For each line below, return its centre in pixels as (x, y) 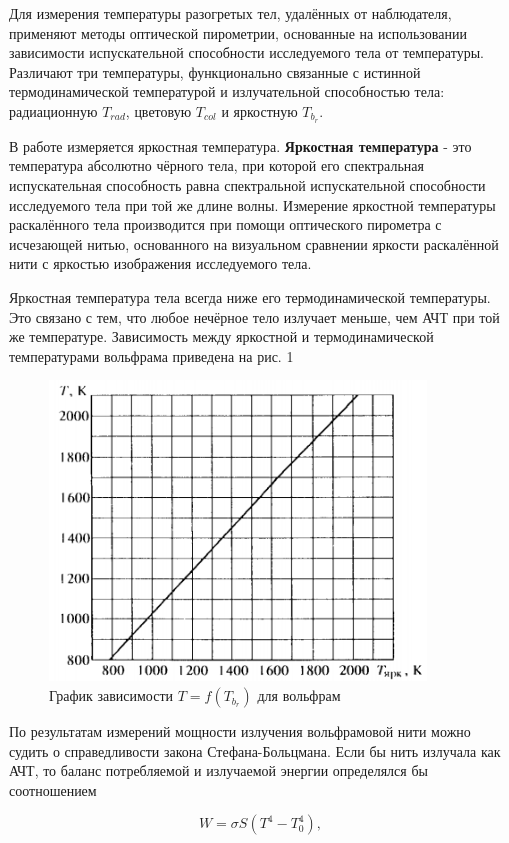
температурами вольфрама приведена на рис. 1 (151, 355)
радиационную (53, 110)
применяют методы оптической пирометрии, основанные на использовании (238, 32)
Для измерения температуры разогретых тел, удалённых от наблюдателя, (230, 13)
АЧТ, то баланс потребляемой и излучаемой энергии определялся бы (218, 770)
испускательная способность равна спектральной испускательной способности (247, 185)
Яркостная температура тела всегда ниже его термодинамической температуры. (250, 296)
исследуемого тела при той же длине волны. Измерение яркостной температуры (252, 204)
